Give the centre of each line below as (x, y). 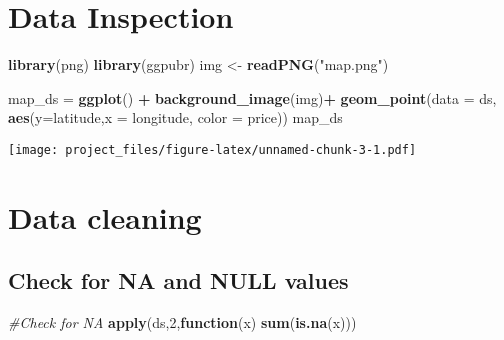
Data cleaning (105, 216)
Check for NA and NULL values (178, 280)
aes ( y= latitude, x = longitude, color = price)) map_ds (175, 117)
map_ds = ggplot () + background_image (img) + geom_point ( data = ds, (252, 97)
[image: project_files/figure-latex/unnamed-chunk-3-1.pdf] (212, 149)
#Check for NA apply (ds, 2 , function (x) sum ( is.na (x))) (182, 322)
